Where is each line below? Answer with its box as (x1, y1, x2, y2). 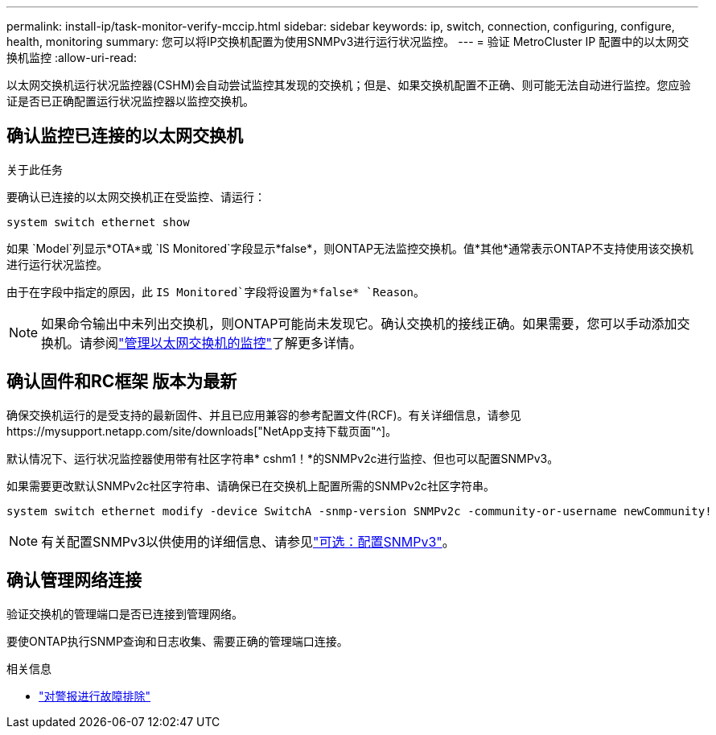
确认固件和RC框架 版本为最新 (6, 371, 237, 392)
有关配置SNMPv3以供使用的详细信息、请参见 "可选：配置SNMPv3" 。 (41, 533, 455, 550)
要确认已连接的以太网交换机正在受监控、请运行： (6, 189, 265, 204)
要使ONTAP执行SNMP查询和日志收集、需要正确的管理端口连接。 (6, 634, 348, 648)
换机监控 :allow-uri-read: (6, 51, 137, 64)
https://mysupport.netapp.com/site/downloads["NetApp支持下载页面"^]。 (6, 423, 397, 438)
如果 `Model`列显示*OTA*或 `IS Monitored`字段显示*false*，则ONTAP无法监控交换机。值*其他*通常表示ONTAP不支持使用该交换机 (6, 241, 693, 255)
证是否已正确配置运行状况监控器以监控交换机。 (6, 94, 254, 108)
